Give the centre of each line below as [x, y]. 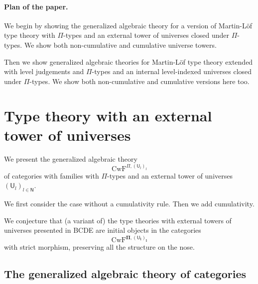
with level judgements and [44, 71]
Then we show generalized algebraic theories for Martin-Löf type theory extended [129, 61]
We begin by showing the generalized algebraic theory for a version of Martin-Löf [128, 25]
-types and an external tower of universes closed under [146, 35]
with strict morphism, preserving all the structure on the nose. [99, 247]
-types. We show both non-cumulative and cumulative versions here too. [139, 81]
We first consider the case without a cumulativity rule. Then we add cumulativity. [129, 204]
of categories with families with [52, 175]
